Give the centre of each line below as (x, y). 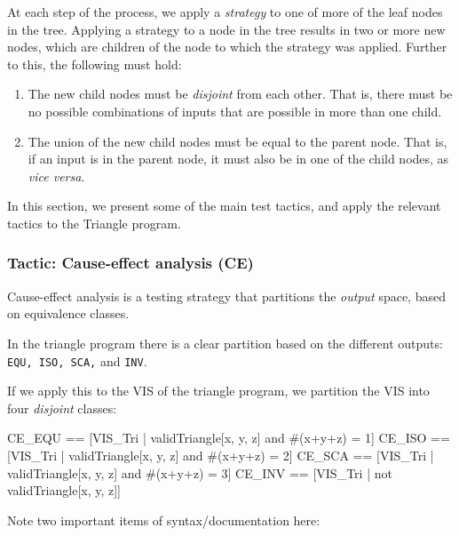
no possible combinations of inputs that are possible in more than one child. (235, 111)
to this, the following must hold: (95, 64)
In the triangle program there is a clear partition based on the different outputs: (225, 343)
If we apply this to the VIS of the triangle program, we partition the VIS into (218, 391)
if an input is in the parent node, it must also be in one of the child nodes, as (238, 159)
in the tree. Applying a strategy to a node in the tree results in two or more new (226, 29)
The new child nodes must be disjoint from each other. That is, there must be (240, 94)
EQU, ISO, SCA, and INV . (77, 360)
